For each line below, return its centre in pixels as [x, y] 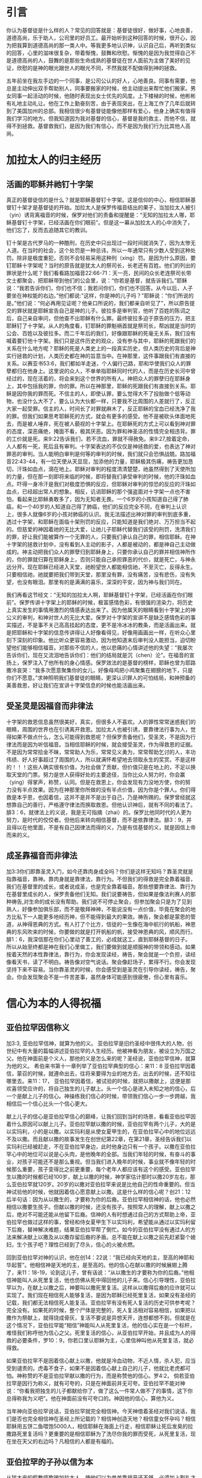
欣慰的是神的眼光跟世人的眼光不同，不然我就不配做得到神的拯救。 [98, 68]
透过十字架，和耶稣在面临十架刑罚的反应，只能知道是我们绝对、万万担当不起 [101, 522]
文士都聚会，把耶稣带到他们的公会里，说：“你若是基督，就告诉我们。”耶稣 [97, 280]
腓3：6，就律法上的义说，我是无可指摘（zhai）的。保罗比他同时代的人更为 [99, 812]
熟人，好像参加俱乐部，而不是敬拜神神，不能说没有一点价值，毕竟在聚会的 [98, 909]
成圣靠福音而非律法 [42, 856]
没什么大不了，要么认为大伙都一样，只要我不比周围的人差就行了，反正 [109, 401]
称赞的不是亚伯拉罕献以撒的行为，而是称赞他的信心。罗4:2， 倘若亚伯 [109, 1375]
